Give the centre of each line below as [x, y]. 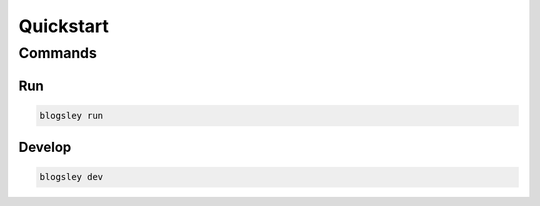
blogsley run [71, 115]
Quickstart [64, 26]
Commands [57, 53]
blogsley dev [71, 177]
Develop [45, 147]
